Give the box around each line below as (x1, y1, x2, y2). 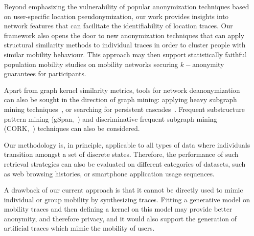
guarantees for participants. (4, 68, 86, 79)
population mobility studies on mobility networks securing (4, 59, 178, 69)
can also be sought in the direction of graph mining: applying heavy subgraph (4, 94, 237, 105)
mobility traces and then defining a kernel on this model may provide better (4, 204, 232, 214)
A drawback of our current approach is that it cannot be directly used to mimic (4, 185, 243, 195)
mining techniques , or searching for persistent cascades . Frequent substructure (4, 104, 245, 114)
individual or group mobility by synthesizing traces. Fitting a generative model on (4, 194, 250, 204)
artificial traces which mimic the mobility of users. (4, 223, 155, 233)
